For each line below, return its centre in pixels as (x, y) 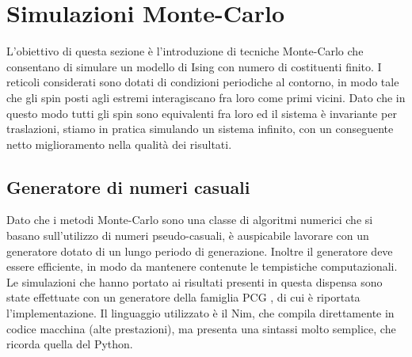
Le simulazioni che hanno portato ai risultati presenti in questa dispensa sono (195, 281)
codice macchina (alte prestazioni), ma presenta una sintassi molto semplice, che (201, 328)
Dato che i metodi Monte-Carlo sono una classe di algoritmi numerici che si (190, 220)
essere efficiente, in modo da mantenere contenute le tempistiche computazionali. (202, 266)
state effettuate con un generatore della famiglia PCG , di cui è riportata (183, 297)
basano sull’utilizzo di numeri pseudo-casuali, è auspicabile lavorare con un (188, 235)
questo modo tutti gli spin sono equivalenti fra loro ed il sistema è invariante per (202, 113)
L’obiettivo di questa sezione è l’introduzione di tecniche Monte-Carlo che (185, 51)
